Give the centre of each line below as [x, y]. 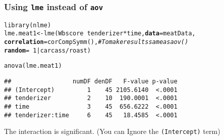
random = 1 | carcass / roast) [47, 50]
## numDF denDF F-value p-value [91, 82]
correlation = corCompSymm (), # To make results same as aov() [96, 42]
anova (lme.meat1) [33, 66]
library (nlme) [28, 25]
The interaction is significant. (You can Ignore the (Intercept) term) [112, 131]
